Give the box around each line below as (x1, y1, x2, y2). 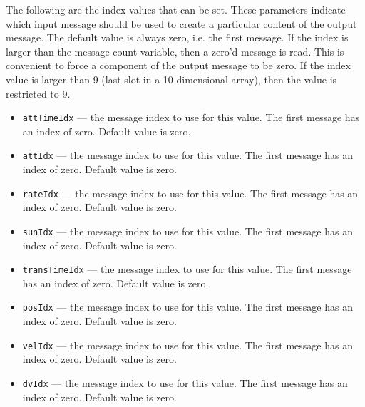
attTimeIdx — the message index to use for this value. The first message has (22, 110, 360, 125)
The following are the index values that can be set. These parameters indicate (6, 2, 346, 16)
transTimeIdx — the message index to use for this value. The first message (22, 262, 352, 277)
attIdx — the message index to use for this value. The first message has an (22, 148, 353, 163)
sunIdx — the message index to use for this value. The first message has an (22, 223, 353, 238)
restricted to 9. (6, 86, 71, 101)
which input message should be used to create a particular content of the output (6, 16, 357, 31)
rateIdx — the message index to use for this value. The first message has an (22, 185, 359, 200)
